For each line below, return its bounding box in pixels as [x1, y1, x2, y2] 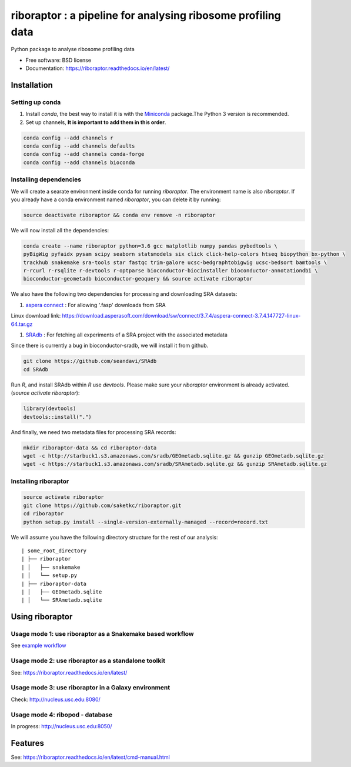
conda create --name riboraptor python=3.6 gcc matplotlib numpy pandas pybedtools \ [23, 242, 278, 249]
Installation [11, 80, 53, 90]
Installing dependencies [11, 175, 82, 184]
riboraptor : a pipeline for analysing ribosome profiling [11, 9, 282, 22]
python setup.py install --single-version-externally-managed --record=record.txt [23, 518, 269, 525]
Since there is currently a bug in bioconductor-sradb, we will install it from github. [11, 342, 209, 349]
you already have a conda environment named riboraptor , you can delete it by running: [11, 196, 221, 203]
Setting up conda [11, 98, 61, 106]
